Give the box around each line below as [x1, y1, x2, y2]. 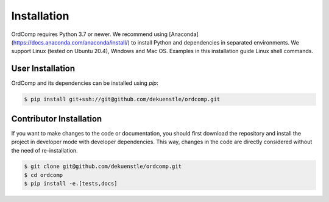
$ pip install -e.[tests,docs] [24, 180, 118, 187]
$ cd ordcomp [24, 171, 63, 178]
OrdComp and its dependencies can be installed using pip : [11, 79, 158, 87]
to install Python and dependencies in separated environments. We [131, 38, 300, 46]
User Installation [11, 63, 76, 74]
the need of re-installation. [11, 146, 79, 154]
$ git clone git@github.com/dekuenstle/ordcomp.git [24, 163, 182, 170]
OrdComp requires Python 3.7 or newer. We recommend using [11, 31, 168, 38]
